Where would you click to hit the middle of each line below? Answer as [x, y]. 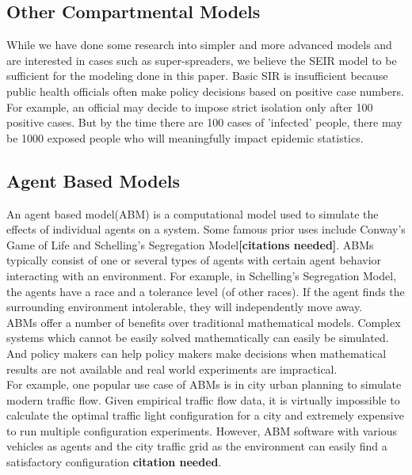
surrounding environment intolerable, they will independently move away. [185, 307]
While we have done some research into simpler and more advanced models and [199, 45]
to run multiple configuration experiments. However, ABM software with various [202, 430]
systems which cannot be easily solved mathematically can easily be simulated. [198, 338]
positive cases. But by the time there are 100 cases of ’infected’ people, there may [204, 122]
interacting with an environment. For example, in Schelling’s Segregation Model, [202, 275]
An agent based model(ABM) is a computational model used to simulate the [193, 213]
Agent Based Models [93, 180]
